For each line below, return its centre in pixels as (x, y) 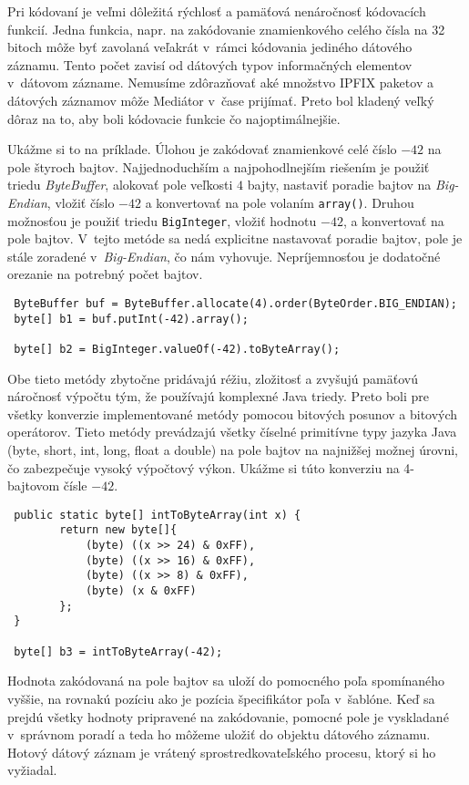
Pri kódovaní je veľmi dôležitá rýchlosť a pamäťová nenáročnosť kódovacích (217, 11)
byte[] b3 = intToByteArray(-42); (118, 651)
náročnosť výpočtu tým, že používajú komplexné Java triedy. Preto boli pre (219, 396)
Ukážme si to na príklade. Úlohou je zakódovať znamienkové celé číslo (202, 149)
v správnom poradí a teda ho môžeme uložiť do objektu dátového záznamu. (219, 734)
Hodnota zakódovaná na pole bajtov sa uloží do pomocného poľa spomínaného (226, 681)
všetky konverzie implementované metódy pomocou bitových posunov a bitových (233, 413)
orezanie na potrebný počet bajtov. (105, 274)
